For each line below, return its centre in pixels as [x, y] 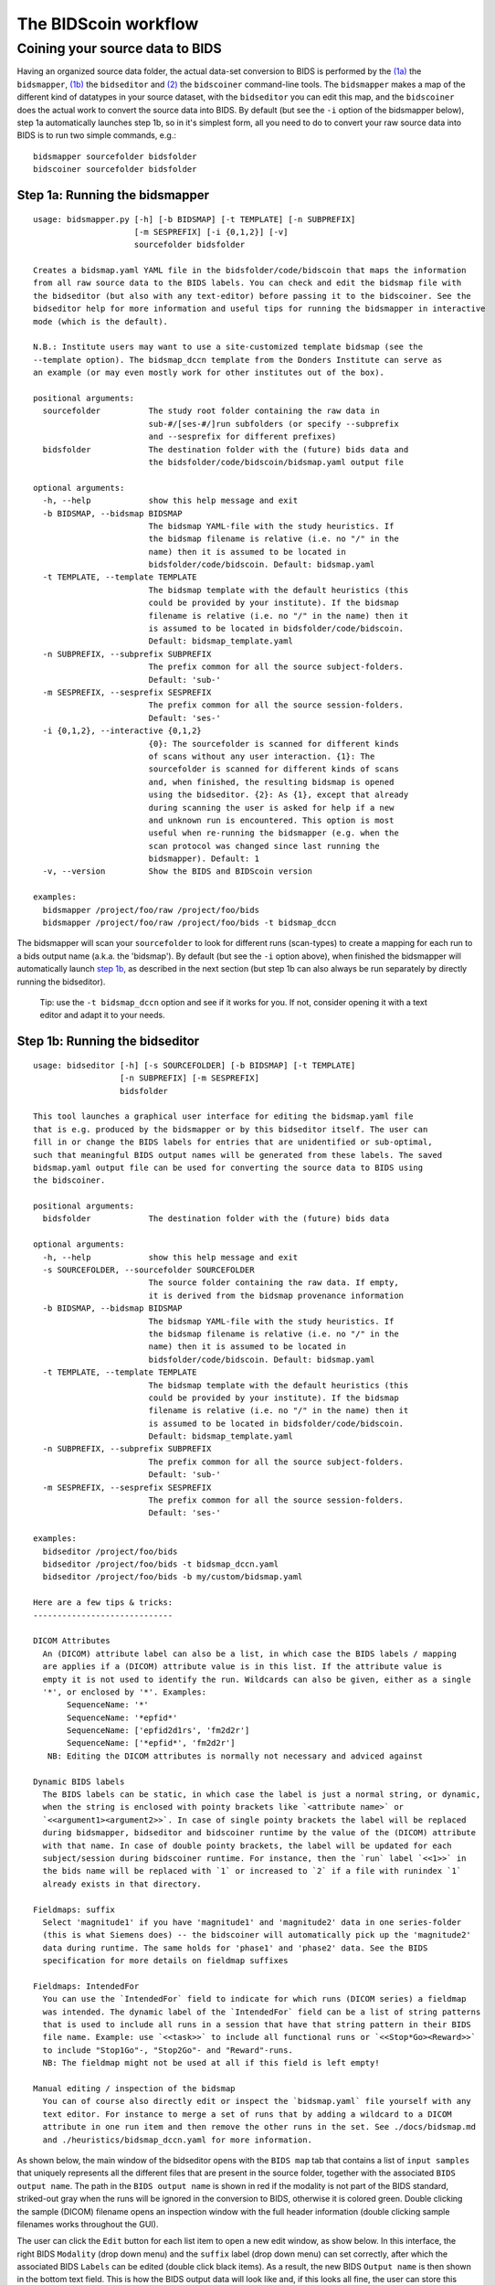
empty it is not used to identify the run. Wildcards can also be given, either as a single [257, 1679]
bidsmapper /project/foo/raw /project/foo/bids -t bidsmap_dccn [190, 923]
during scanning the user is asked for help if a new [271, 808]
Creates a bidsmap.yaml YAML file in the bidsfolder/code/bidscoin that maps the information [250, 271]
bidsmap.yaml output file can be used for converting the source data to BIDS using [228, 1167]
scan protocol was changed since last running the [264, 846]
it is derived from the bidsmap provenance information [276, 1295]
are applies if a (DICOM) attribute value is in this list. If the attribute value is [242, 1667]
